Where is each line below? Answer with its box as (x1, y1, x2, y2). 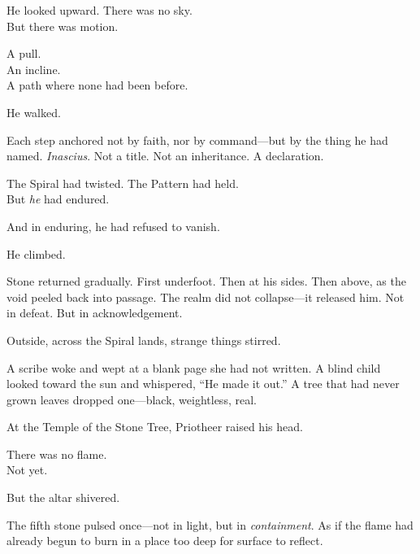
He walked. (6, 103, 61, 120)
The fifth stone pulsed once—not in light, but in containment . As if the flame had (6, 516, 414, 533)
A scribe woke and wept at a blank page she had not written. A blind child (6, 359, 381, 376)
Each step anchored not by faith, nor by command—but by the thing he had (6, 131, 388, 148)
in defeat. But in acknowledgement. (6, 304, 183, 321)
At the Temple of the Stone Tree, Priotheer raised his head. (6, 418, 303, 435)
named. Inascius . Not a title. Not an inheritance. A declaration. (6, 147, 324, 164)
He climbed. (6, 245, 66, 262)
